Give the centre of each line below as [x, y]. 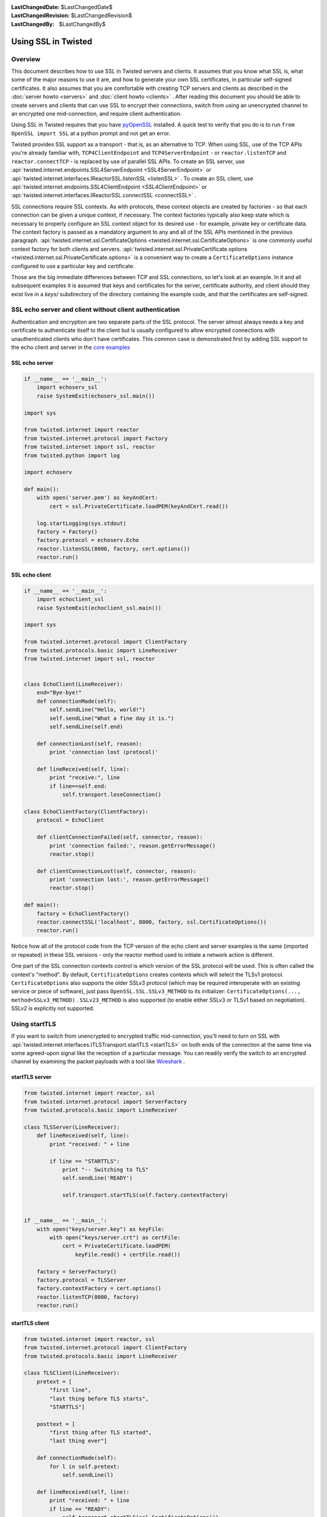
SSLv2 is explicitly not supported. [53, 1009]
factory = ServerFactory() [77, 1272]
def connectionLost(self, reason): [89, 744]
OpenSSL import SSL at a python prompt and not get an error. [91, 133]
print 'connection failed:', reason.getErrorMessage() [133, 846]
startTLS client [30, 1323]
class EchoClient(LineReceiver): [74, 684]
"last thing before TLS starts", [99, 1398]
